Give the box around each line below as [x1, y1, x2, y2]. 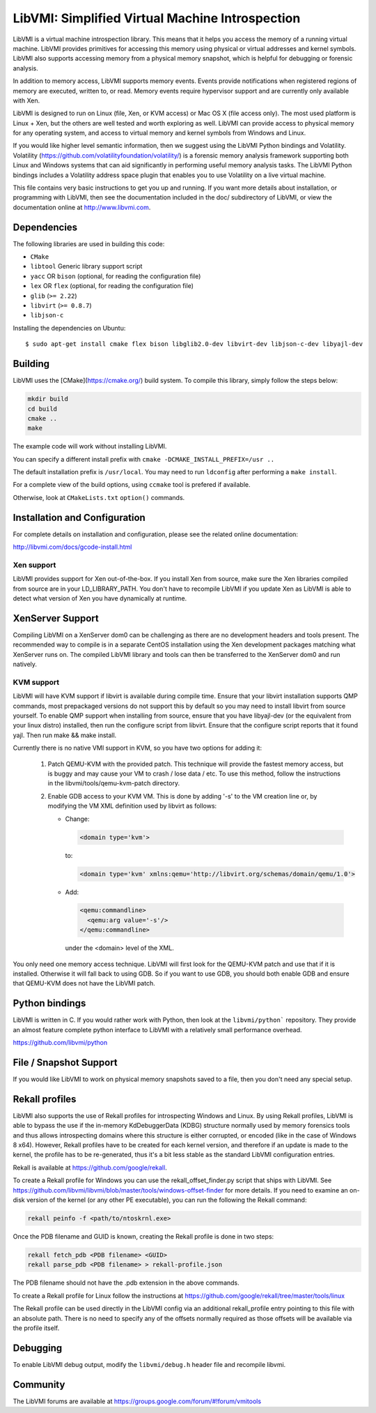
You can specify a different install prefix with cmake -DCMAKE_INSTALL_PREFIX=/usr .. [13, 455, 275, 463]
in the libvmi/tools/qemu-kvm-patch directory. [47, 779, 180, 787]
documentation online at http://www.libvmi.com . [13, 203, 151, 211]
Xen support [13, 560, 56, 570]
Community [13, 1378, 65, 1391]
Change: [65, 815, 90, 823]
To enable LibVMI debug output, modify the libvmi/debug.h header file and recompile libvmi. [13, 1360, 286, 1368]
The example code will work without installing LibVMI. [13, 442, 167, 451]
